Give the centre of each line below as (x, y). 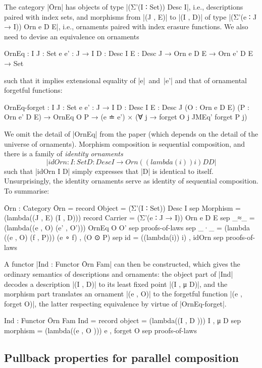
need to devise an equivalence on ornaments (72, 36)
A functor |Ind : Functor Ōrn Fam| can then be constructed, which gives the (122, 264)
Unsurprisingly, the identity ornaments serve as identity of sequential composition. (131, 181)
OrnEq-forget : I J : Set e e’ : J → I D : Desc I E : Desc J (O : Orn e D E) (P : (127, 107)
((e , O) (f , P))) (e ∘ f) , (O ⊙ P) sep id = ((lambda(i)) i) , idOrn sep (114, 237)
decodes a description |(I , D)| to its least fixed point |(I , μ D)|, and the (116, 284)
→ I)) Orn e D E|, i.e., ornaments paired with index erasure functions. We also (126, 26)
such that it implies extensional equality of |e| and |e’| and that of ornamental (125, 80)
